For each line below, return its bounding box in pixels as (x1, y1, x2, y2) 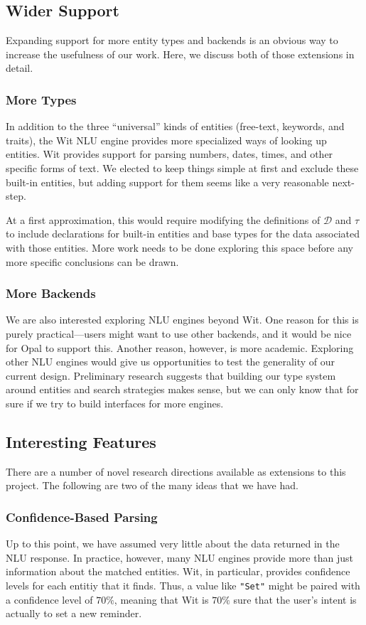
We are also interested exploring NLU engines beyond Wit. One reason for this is (6, 312, 359, 327)
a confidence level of (6, 592, 93, 607)
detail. (6, 60, 33, 75)
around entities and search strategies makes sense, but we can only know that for (6, 382, 359, 397)
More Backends (6, 284, 96, 302)
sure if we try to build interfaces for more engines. (6, 395, 224, 410)
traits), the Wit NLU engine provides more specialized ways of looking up (6, 132, 327, 147)
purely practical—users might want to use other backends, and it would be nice (6, 326, 352, 341)
